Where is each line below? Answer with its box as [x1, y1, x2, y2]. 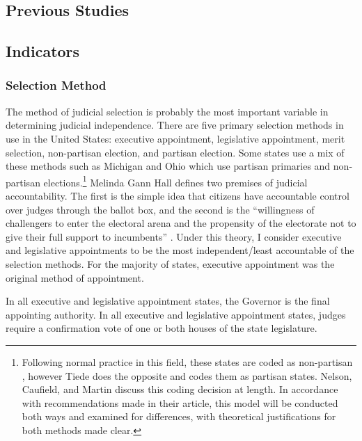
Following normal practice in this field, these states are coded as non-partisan [22, 354, 353, 369]
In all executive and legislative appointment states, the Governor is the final [6, 294, 330, 308]
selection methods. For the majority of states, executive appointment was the [6, 256, 335, 271]
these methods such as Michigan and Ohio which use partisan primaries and [6, 159, 331, 173]
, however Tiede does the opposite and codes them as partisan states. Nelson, [22, 368, 352, 383]
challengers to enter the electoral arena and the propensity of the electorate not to [6, 216, 356, 230]
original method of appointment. [6, 270, 144, 284]
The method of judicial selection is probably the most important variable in [6, 104, 329, 118]
